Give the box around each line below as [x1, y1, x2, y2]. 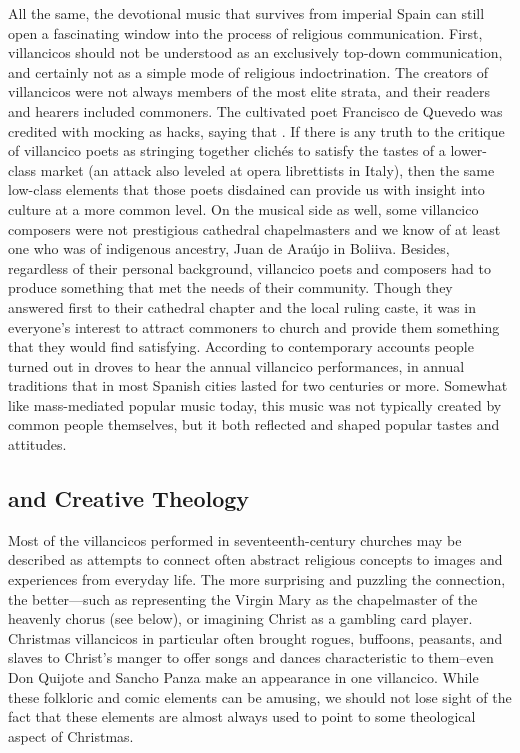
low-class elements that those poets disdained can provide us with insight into [8, 179, 485, 200]
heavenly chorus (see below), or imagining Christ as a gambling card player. [8, 608, 473, 629]
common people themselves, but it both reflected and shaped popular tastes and [8, 414, 500, 435]
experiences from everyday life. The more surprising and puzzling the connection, [8, 569, 506, 590]
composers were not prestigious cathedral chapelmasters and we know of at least [8, 218, 501, 239]
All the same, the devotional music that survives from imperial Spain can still [8, 3, 485, 23]
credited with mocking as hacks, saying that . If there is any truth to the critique [8, 120, 505, 141]
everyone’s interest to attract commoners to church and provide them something [8, 316, 500, 337]
